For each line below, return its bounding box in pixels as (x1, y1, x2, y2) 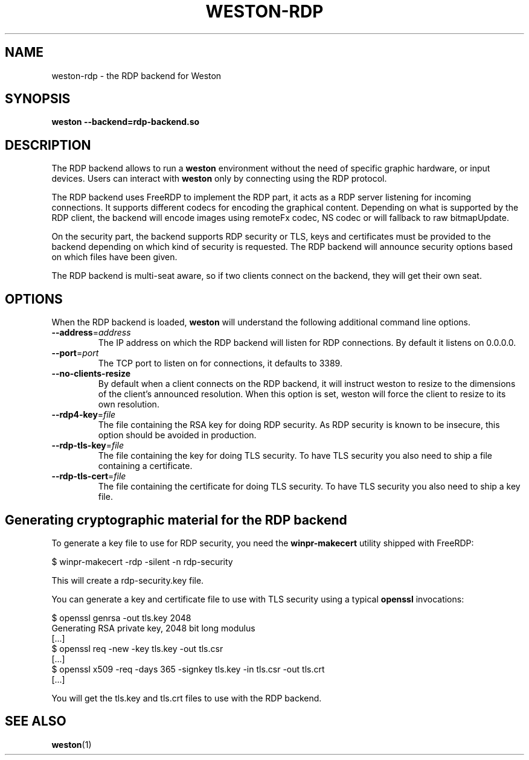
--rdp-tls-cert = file (51, 471, 126, 482)
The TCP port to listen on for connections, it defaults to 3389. (98, 358, 342, 369)
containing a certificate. (98, 461, 193, 471)
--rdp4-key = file (51, 409, 116, 420)
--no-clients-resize (51, 368, 131, 379)
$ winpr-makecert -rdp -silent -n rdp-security (51, 556, 233, 567)
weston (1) (51, 739, 92, 750)
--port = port (51, 348, 99, 359)
